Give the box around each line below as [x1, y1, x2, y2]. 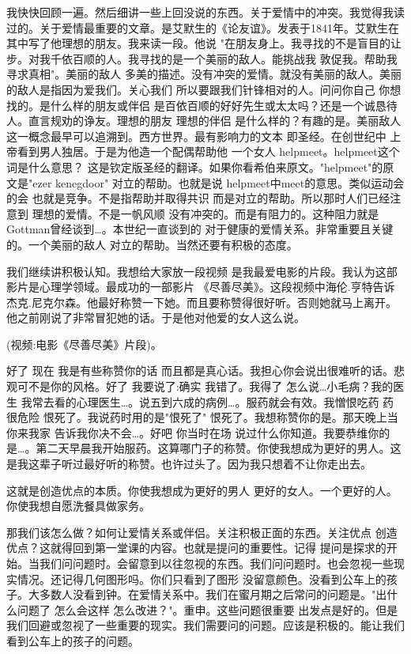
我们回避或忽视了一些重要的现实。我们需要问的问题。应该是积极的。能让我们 [6, 617, 405, 633]
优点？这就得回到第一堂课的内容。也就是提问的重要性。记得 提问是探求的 [6, 539, 386, 556]
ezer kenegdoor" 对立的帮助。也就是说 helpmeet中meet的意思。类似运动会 [32, 174, 405, 191]
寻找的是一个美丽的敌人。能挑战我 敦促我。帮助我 [138, 50, 398, 66]
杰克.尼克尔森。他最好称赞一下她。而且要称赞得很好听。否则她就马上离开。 [6, 293, 397, 310]
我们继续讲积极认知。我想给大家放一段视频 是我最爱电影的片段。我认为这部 [6, 263, 398, 279]
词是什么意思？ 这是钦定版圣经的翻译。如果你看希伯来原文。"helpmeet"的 [6, 158, 383, 175]
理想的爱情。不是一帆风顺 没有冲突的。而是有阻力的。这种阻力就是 [32, 205, 379, 221]
